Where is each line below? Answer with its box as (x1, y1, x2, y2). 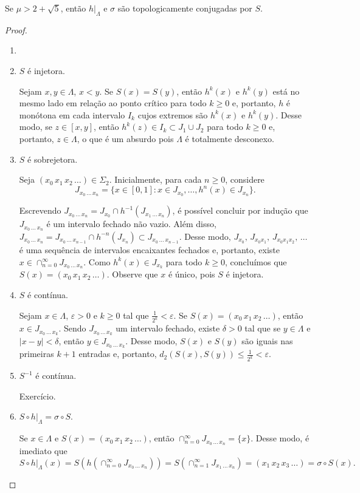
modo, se (19, 120, 52, 133)
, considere (225, 173, 265, 186)
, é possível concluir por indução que (172, 204, 308, 217)
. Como (83, 255, 111, 268)
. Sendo (58, 322, 86, 335)
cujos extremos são (137, 108, 208, 121)
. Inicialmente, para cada (109, 173, 202, 186)
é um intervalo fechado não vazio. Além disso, (46, 217, 216, 230)
